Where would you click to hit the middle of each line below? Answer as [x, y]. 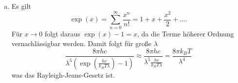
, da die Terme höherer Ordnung [185, 34]
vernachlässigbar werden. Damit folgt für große [81, 43]
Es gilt [21, 6]
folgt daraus [63, 34]
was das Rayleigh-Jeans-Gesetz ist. [63, 75]
